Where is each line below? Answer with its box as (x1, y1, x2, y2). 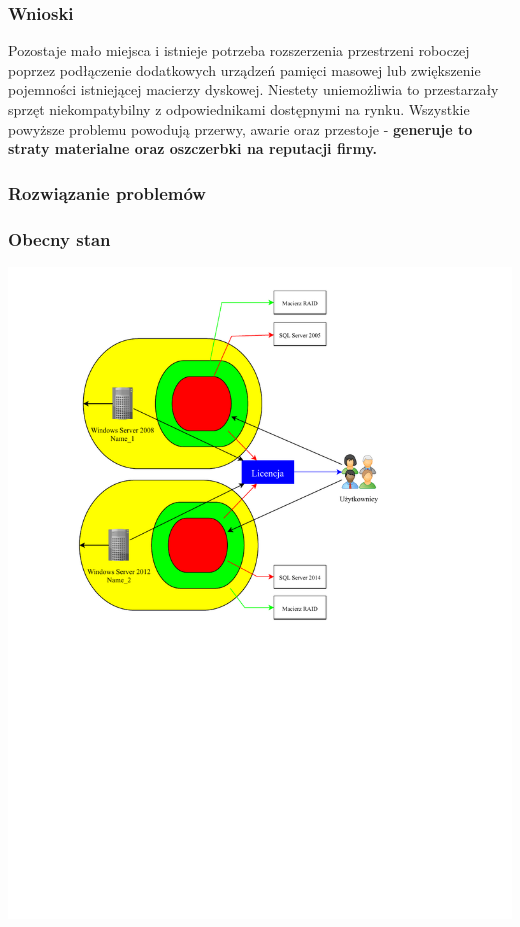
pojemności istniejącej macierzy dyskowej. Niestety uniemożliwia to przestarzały (8, 79, 499, 100)
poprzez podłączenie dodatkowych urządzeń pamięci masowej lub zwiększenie (8, 59, 481, 80)
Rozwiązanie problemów (8, 180, 206, 205)
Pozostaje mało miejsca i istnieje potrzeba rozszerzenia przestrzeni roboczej (8, 40, 470, 61)
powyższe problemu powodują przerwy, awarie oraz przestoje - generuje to (8, 118, 473, 139)
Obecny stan (8, 226, 111, 251)
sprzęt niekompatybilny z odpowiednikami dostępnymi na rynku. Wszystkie (8, 99, 470, 119)
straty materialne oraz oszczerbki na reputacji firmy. (8, 138, 378, 159)
